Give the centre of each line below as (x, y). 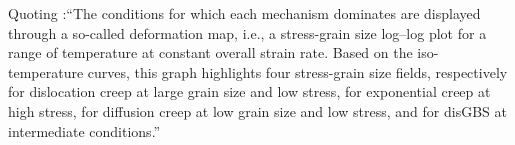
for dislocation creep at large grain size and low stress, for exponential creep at (249, 91)
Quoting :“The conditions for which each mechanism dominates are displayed (244, 13)
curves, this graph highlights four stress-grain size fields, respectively (297, 71)
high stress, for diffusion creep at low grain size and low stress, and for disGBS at (257, 110)
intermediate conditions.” (84, 130)
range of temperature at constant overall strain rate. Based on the (210, 52)
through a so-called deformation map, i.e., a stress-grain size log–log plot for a (247, 32)
